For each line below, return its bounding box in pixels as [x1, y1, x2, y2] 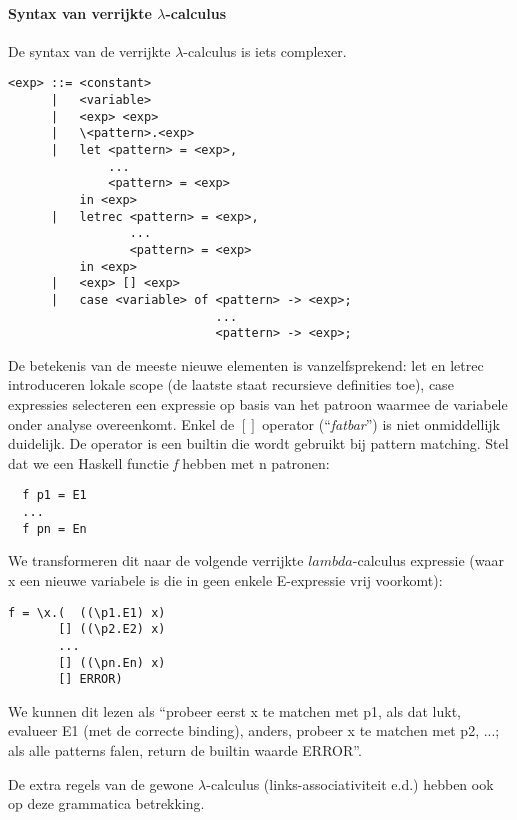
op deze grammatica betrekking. [8, 793, 205, 814]
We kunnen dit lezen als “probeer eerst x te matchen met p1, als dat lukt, [8, 700, 461, 721]
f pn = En [22, 521, 87, 536]
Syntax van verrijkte [8, 2, 152, 23]
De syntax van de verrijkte [8, 40, 171, 61]
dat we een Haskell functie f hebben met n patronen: [8, 452, 330, 473]
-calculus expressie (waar [352, 550, 504, 571]
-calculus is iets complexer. [183, 40, 347, 61]
